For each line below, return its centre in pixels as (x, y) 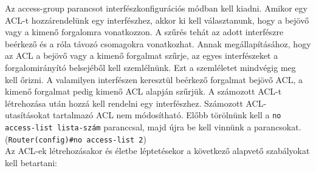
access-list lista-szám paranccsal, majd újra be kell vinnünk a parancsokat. (153, 127)
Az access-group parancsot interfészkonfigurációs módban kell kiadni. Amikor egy (156, 8)
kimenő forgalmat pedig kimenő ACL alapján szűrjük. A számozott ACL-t (143, 91)
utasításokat (28, 115)
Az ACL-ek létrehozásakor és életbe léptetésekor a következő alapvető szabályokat (157, 151)
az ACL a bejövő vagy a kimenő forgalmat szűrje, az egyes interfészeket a (142, 55)
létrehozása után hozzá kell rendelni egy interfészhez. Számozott (124, 103)
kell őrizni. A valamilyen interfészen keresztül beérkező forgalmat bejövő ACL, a (154, 79)
